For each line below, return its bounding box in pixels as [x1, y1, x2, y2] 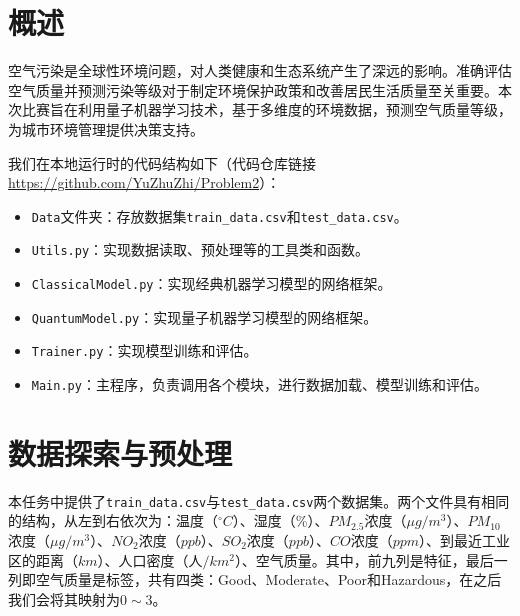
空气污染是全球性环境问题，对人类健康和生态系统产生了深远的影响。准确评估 [8, 60, 512, 81]
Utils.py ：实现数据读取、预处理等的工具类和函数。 [31, 239, 370, 260]
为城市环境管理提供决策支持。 [8, 118, 204, 139]
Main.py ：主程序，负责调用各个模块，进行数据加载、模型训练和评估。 [31, 373, 488, 394]
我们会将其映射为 [8, 588, 120, 609]
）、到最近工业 [419, 530, 511, 550]
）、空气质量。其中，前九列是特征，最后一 [234, 549, 508, 570]
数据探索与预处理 [8, 432, 233, 473]
